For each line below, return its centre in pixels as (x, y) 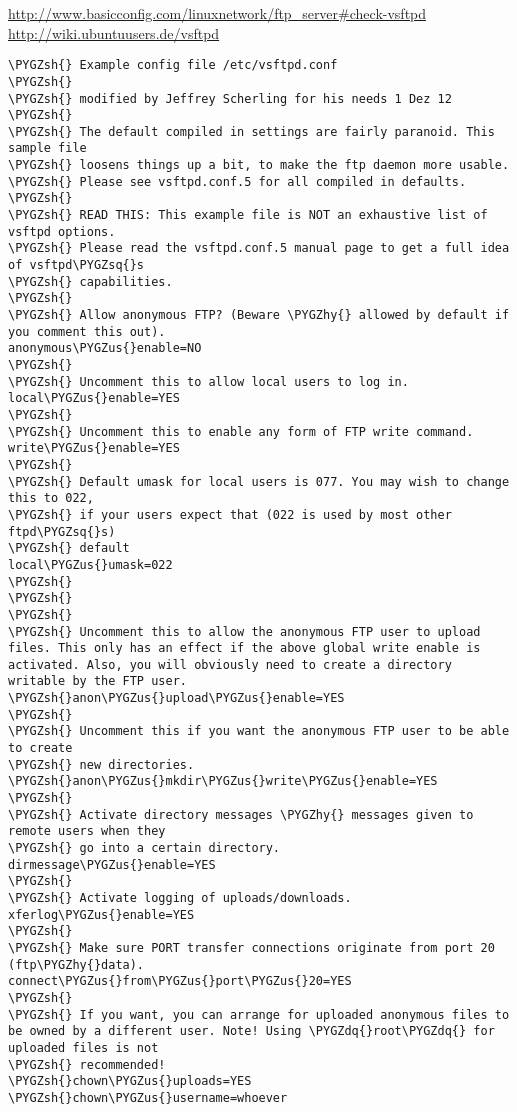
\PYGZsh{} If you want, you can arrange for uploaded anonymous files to (259, 1014)
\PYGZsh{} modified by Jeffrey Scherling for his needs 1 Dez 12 (230, 98)
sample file (47, 148)
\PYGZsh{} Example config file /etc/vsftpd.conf (173, 65)
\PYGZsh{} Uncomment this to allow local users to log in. (208, 381)
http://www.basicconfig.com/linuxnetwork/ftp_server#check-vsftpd (217, 13)
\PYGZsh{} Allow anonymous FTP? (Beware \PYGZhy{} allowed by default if (259, 315)
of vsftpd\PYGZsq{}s (76, 265)
